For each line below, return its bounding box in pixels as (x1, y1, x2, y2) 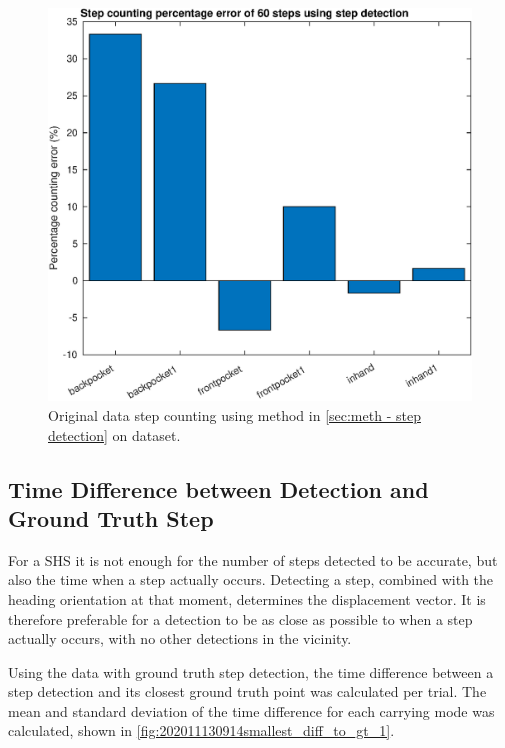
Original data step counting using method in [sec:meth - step (48, 404, 421, 425)
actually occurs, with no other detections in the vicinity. (8, 628, 352, 649)
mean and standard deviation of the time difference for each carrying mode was (8, 700, 495, 721)
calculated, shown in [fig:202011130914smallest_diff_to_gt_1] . (8, 720, 395, 741)
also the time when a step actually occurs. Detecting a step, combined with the (8, 569, 494, 590)
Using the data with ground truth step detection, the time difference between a (8, 661, 494, 682)
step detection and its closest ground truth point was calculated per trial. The (8, 681, 487, 702)
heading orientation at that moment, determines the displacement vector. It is (8, 588, 486, 609)
